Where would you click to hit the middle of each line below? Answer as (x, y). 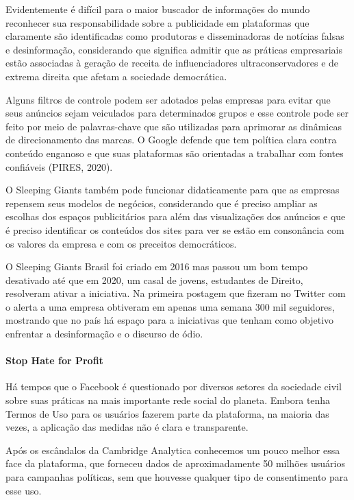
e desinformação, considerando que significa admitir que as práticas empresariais (174, 49)
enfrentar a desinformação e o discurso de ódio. (104, 334)
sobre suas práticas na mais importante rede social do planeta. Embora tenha (168, 400)
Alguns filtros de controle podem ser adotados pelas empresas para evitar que (168, 99)
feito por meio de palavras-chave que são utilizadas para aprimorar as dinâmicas (174, 126)
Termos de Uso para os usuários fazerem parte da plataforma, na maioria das (167, 413)
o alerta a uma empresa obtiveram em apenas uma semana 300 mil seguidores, (170, 306)
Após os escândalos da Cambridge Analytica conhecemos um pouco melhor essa (173, 450)
